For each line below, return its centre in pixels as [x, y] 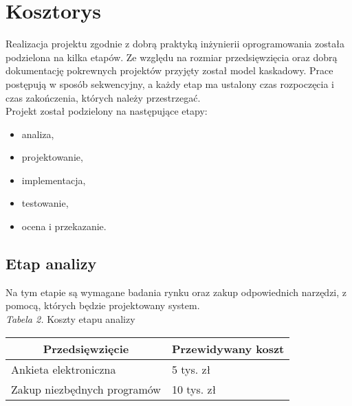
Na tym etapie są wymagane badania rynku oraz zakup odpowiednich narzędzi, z [176, 292]
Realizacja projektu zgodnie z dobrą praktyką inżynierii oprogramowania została [175, 44]
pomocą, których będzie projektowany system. [103, 305]
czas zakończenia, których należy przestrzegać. [103, 97]
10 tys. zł [194, 389]
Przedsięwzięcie [86, 348]
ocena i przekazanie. [64, 226]
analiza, [38, 134]
